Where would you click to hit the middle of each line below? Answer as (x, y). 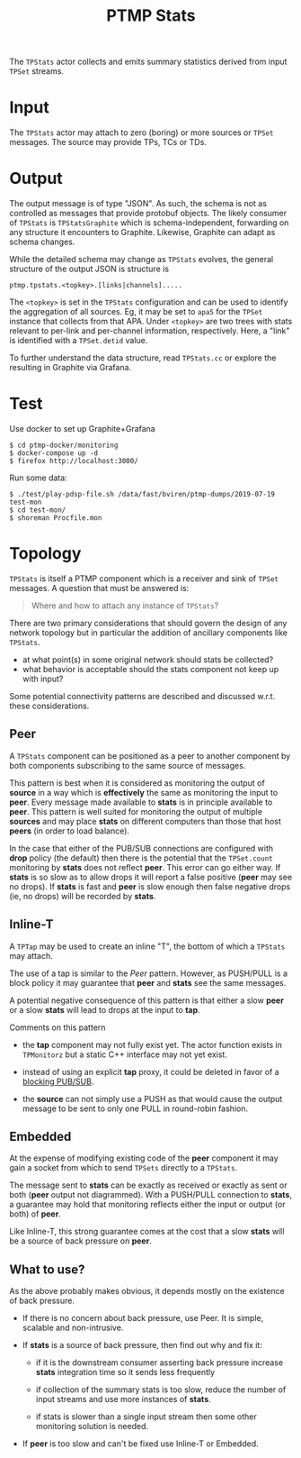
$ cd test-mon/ (38, 510)
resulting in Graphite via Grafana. (71, 368)
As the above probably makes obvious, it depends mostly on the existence (147, 1291)
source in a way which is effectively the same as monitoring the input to (144, 792)
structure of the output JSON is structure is (89, 269)
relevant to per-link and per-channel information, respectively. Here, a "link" (150, 331)
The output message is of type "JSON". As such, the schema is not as (138, 204)
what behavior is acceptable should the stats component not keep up (150, 669)
